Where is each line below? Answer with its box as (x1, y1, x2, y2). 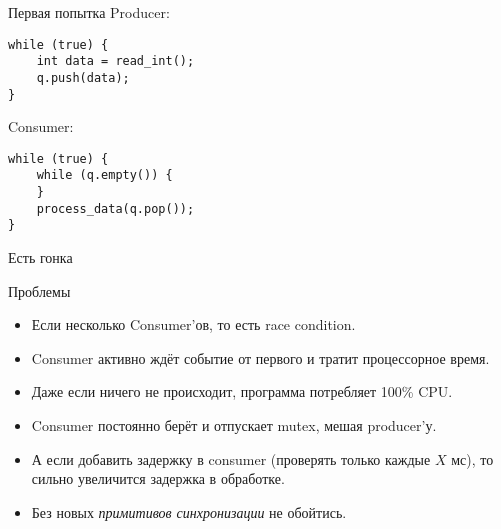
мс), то (451, 448, 494, 469)
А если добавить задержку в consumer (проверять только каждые (31, 448, 431, 469)
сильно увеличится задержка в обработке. (31, 468, 285, 489)
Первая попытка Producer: (8, 2, 170, 22)
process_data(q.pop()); (36, 201, 195, 216)
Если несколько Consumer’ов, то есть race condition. (31, 314, 356, 335)
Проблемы (8, 280, 71, 301)
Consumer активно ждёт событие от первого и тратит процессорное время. (31, 347, 490, 368)
